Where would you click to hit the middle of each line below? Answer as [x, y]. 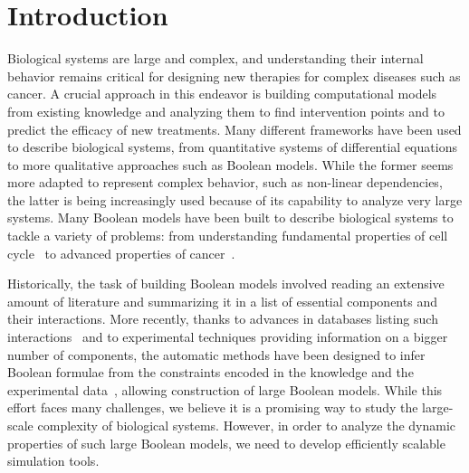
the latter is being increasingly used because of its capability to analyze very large [235, 199]
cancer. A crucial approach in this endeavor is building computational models [222, 94]
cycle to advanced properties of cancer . [121, 253]
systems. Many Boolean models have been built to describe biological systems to [230, 218]
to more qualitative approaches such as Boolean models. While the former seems [230, 164]
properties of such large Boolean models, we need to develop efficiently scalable [226, 443]
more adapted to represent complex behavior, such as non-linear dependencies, [225, 182]
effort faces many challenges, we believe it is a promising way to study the [213, 407]
